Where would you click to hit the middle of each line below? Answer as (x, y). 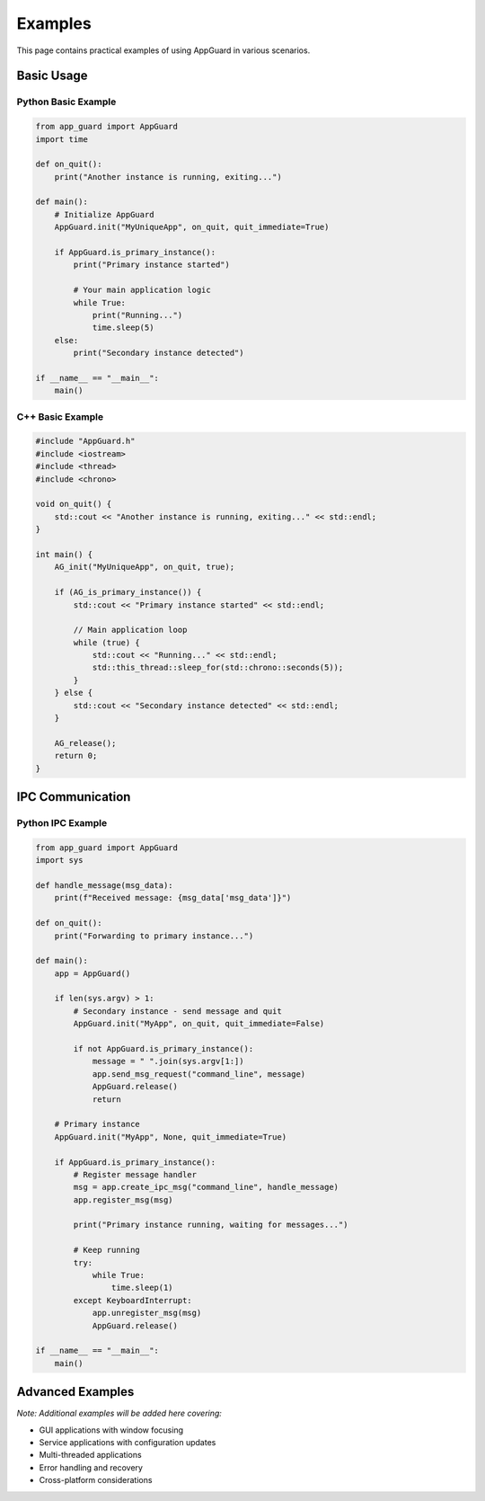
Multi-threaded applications (91, 1455)
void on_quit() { (74, 504)
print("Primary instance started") (152, 265)
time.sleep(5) (123, 328)
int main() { (64, 554)
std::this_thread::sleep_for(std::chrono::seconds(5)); (218, 668)
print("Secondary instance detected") (159, 353)
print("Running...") (137, 315)
